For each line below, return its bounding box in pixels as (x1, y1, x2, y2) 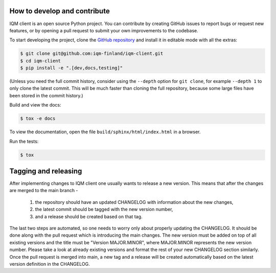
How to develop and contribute (9, 7, 110, 15)
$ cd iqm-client (20, 58, 61, 64)
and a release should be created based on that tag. (35, 213, 143, 220)
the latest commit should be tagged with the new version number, (35, 206, 173, 213)
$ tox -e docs (20, 116, 56, 121)
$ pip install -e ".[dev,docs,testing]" (20, 65, 123, 71)
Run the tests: (9, 138, 39, 144)
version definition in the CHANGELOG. (9, 261, 90, 267)
